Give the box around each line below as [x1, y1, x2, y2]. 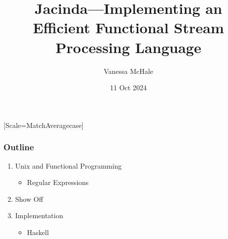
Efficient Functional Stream [33, 17, 224, 38]
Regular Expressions [27, 177, 89, 187]
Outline [3, 141, 34, 153]
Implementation [15, 210, 63, 221]
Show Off [15, 193, 43, 204]
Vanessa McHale [104, 65, 153, 76]
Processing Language [56, 37, 201, 57]
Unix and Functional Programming [15, 160, 122, 171]
